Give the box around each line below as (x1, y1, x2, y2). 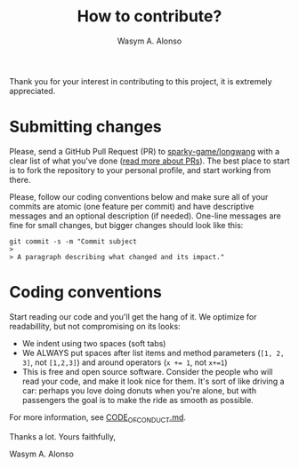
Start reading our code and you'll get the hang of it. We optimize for (9, 311, 257, 321)
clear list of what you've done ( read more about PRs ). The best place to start (9, 155, 290, 166)
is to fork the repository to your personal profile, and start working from (9, 164, 271, 175)
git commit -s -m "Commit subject (9, 237, 138, 246)
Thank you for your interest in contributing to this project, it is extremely (9, 75, 273, 86)
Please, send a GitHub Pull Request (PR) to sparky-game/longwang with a (9, 146, 280, 156)
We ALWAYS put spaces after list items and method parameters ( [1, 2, (21, 347, 285, 358)
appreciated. (9, 85, 56, 96)
